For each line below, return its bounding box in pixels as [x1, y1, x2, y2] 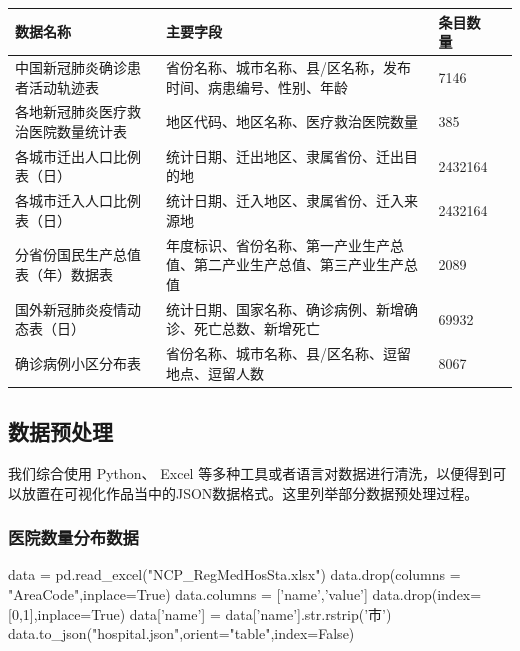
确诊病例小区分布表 [15, 352, 141, 373]
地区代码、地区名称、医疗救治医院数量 [165, 111, 418, 132]
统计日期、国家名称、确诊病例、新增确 [165, 298, 418, 319]
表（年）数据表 [15, 264, 113, 285]
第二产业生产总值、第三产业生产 [193, 254, 404, 275]
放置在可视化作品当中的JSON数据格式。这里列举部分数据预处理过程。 [21, 482, 479, 503]
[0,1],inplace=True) [8, 603, 126, 624]
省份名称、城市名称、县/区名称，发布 [165, 56, 411, 77]
